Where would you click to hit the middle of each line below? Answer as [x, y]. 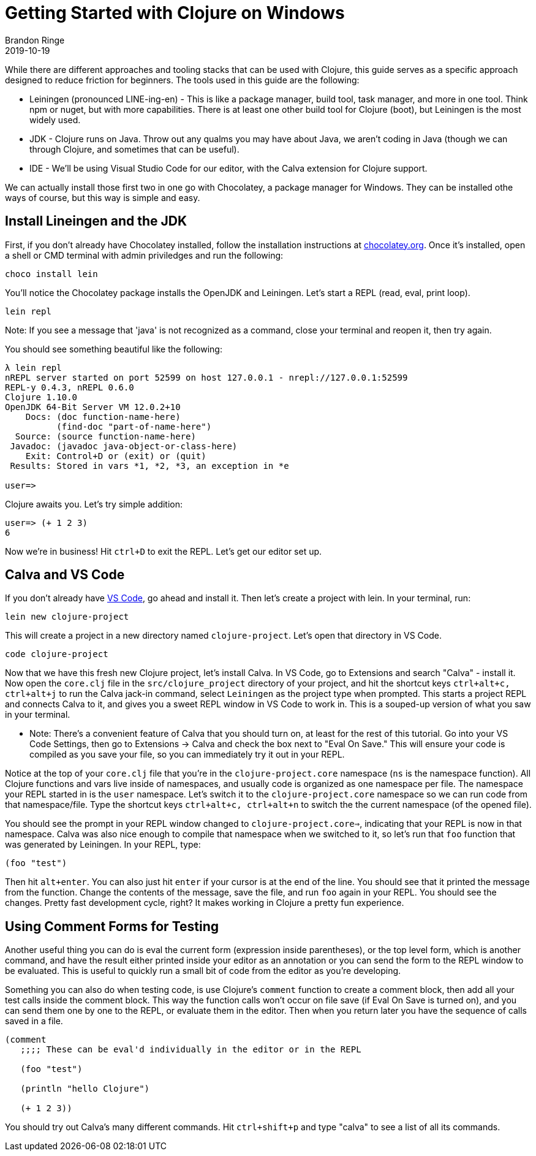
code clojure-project [57, 654]
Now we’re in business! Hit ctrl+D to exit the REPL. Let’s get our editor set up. [164, 551]
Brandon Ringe [35, 40]
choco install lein [51, 274]
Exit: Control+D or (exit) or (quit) [116, 456]
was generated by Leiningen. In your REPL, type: [103, 845]
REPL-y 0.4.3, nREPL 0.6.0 [70, 387]
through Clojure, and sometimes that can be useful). [134, 149]
